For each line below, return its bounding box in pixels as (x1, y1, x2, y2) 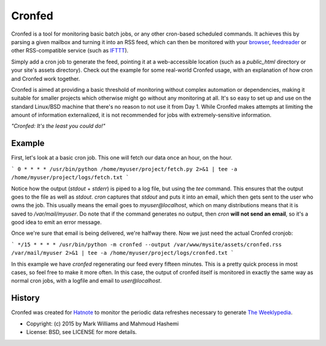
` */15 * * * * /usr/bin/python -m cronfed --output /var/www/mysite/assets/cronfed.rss (11, 241, 282, 248)
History (11, 293, 40, 303)
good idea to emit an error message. (11, 219, 102, 226)
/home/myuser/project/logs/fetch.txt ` (11, 174, 129, 181)
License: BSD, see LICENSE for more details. (26, 328, 137, 336)
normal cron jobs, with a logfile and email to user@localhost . (11, 277, 162, 284)
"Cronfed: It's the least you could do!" (11, 123, 106, 130)
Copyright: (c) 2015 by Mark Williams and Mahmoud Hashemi (26, 320, 179, 327)
